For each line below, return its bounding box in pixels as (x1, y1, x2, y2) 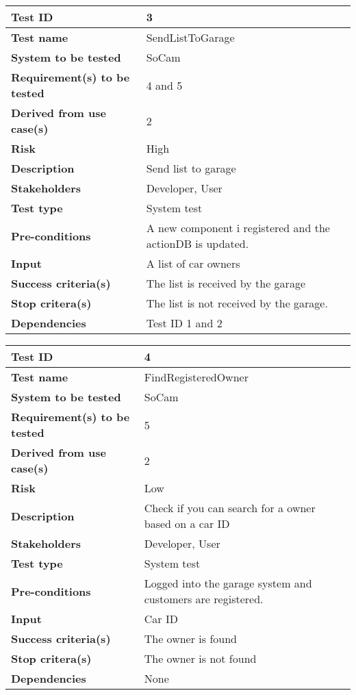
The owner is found (144, 631, 237, 646)
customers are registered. (144, 591, 264, 607)
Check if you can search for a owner (144, 500, 316, 516)
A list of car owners (146, 255, 240, 271)
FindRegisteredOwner (144, 369, 249, 385)
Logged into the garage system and (144, 575, 312, 591)
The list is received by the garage (146, 275, 305, 291)
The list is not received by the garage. (146, 295, 328, 311)
